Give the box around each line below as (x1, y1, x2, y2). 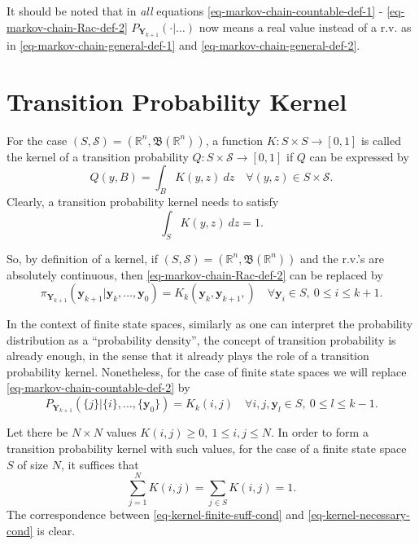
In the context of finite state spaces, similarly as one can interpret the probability (7, 315, 413, 332)
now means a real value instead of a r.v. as (199, 18, 412, 35)
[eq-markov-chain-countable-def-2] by (7, 379, 190, 396)
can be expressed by (309, 147, 409, 165)
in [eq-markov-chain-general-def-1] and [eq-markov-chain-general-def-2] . (7, 37, 360, 53)
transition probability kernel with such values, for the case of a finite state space (7, 440, 407, 457)
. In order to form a (270, 424, 369, 441)
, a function (205, 131, 264, 148)
